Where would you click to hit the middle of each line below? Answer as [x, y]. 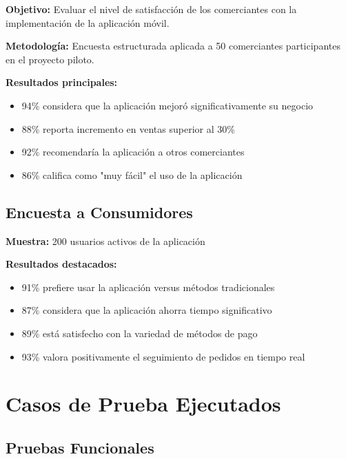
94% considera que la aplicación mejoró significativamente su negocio [167, 105]
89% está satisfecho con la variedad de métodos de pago [140, 333]
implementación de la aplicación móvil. [88, 22]
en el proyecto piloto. [50, 59]
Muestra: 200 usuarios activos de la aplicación [105, 241]
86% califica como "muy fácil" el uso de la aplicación [132, 174]
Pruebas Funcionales [80, 447]
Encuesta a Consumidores [99, 212]
